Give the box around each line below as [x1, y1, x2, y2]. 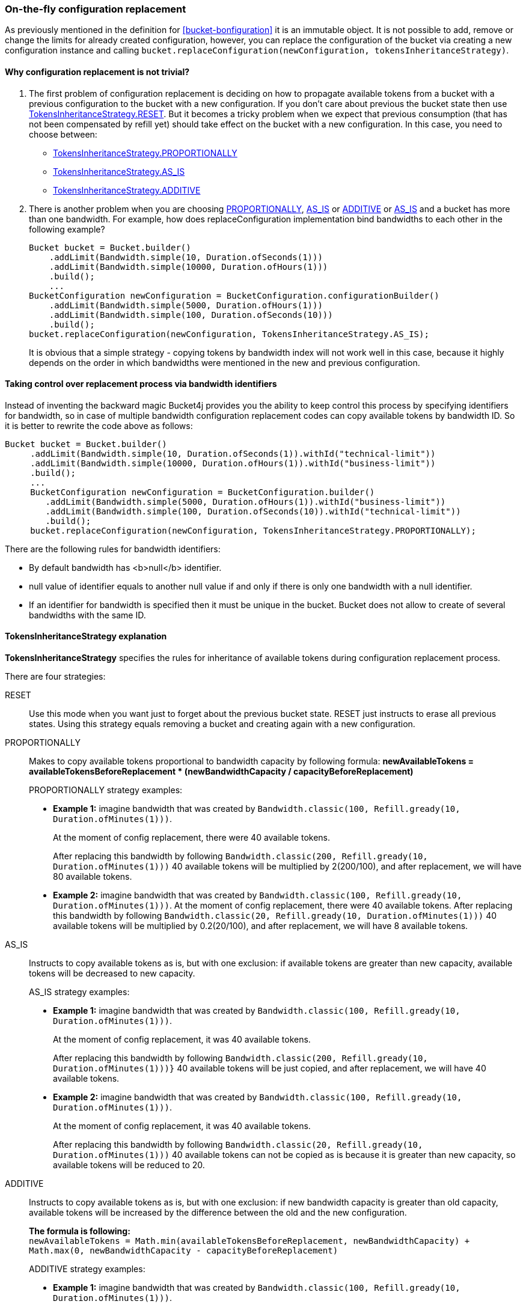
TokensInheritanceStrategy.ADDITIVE [53, 184, 201, 195]
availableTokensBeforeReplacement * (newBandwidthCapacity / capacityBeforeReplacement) [29, 766, 414, 777]
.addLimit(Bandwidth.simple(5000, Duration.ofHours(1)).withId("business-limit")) [45, 496, 446, 507]
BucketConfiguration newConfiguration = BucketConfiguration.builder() [30, 487, 375, 497]
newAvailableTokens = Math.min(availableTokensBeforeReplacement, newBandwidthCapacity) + [29, 1236, 470, 1246]
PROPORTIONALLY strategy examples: [29, 785, 183, 796]
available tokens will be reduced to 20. [53, 1160, 205, 1171]
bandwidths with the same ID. [29, 609, 146, 620]
